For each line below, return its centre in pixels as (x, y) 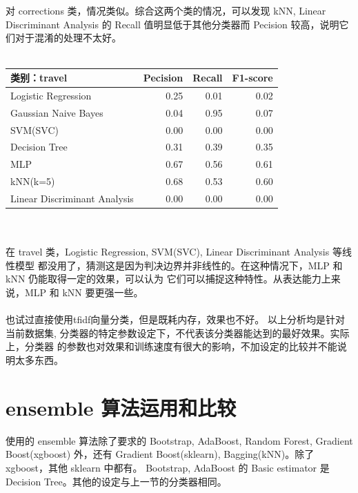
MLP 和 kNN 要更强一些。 (84, 292)
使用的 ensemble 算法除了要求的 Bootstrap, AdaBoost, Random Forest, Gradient (179, 440)
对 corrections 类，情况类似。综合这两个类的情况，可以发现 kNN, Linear (166, 11)
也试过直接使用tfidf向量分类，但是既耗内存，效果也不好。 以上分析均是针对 (175, 319)
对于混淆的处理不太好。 (68, 38)
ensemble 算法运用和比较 (121, 407)
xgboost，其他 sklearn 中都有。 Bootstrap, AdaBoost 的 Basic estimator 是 (168, 467)
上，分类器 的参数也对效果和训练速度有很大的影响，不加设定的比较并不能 (171, 346)
